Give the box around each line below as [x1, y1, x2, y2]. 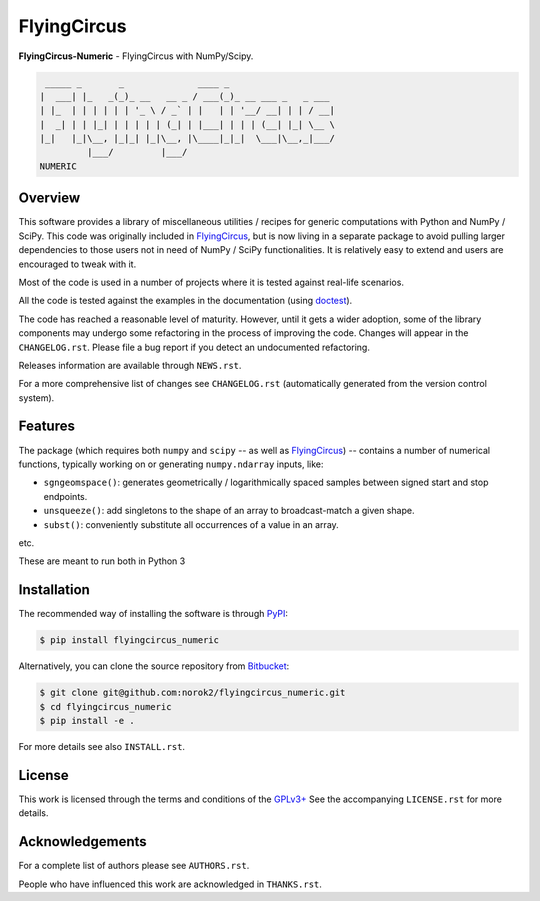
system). [18, 391, 55, 404]
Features [18, 418, 75, 435]
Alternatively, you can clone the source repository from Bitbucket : [18, 660, 290, 672]
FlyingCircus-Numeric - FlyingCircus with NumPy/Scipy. [18, 50, 254, 62]
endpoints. [43, 490, 88, 502]
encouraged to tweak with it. [18, 258, 137, 270]
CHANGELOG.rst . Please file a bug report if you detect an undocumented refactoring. [18, 341, 370, 353]
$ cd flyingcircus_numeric [39, 701, 172, 712]
